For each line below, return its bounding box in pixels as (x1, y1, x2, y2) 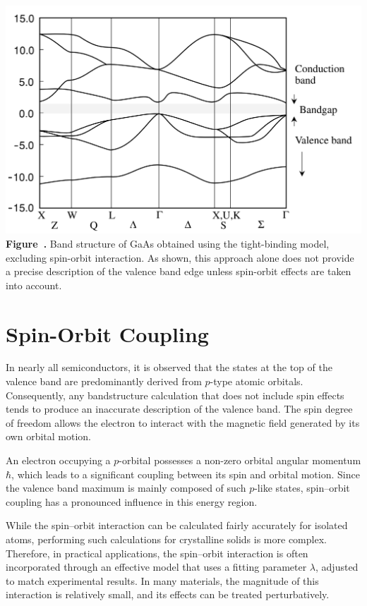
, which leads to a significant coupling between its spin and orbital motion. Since (11, 466, 360, 481)
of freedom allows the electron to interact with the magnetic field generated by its (6, 415, 360, 430)
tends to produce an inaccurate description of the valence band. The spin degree (6, 401, 353, 416)
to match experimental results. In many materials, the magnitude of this (6, 573, 319, 588)
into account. (6, 277, 62, 292)
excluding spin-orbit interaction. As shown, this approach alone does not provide (6, 250, 354, 265)
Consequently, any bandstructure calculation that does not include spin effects (6, 387, 344, 402)
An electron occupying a (6, 453, 111, 468)
